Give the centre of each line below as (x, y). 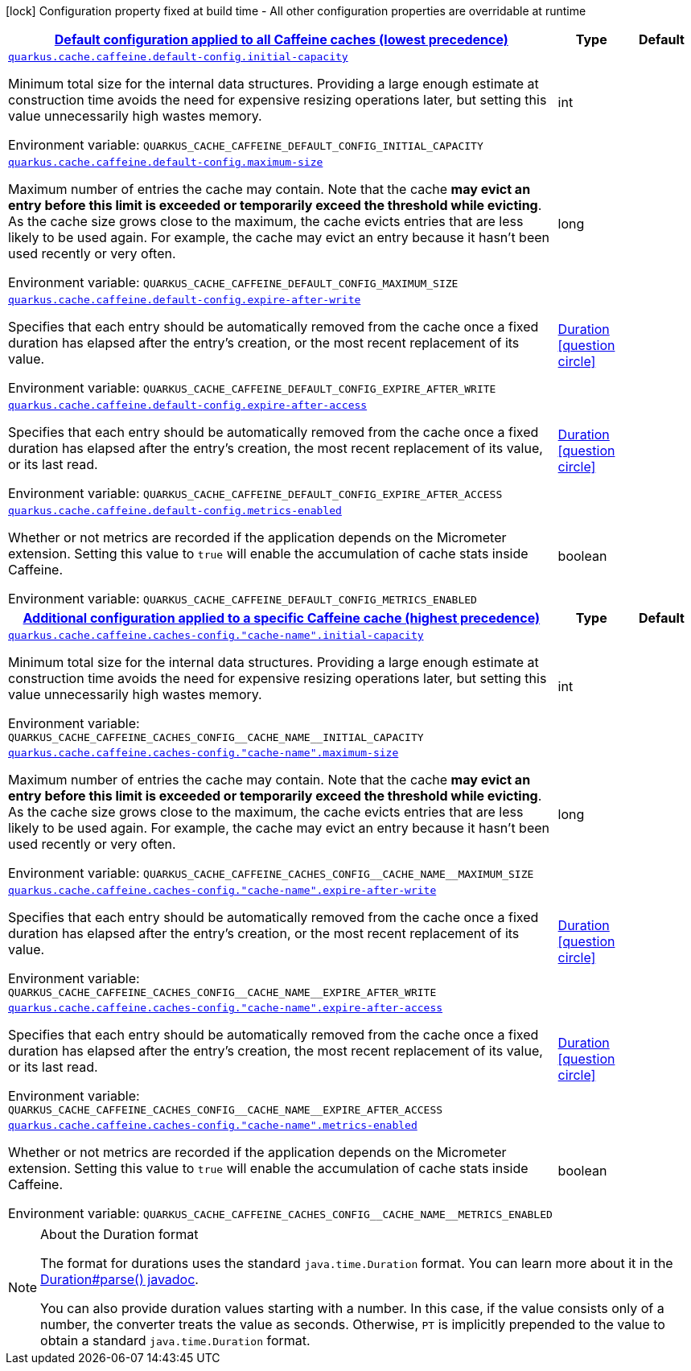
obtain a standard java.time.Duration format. (175, 1340)
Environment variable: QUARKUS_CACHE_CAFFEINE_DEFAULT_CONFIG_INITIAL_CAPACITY (246, 145)
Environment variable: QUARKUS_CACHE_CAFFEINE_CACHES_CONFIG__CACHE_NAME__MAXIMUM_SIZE (271, 873)
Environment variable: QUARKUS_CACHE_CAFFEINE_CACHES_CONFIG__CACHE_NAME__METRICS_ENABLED (280, 1213)
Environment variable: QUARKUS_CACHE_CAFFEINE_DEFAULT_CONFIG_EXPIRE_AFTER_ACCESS (255, 493)
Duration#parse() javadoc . (119, 1279)
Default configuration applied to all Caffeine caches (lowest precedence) (281, 39)
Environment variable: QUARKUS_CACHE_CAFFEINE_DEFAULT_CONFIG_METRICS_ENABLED (243, 599)
